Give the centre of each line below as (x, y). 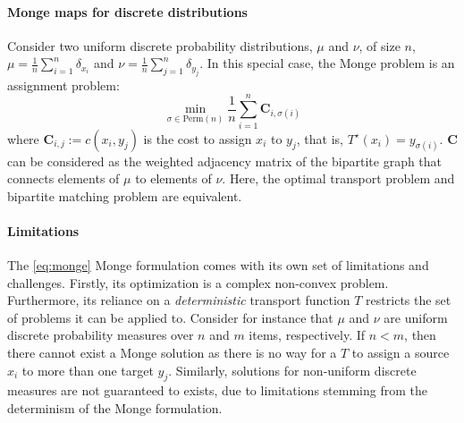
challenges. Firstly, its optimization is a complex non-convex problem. (198, 282)
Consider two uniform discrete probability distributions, (160, 45)
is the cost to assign (198, 138)
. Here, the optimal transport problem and (338, 178)
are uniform (416, 317)
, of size (380, 45)
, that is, (320, 138)
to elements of (173, 178)
